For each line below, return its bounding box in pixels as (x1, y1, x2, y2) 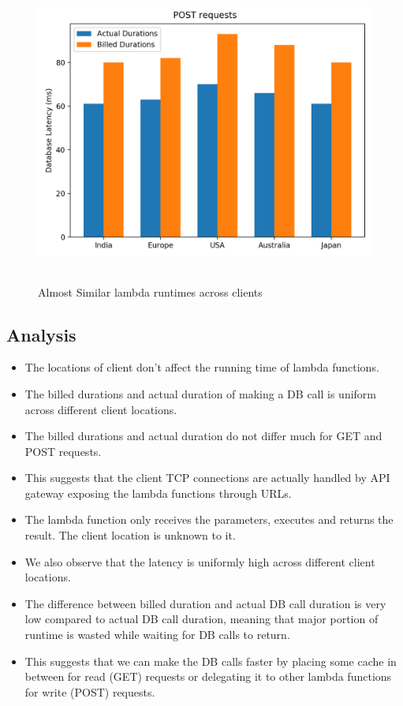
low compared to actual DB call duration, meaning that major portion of (24, 611, 379, 627)
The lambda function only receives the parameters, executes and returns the (24, 511, 394, 528)
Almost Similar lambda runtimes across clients (38, 283, 263, 300)
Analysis (6, 322, 76, 346)
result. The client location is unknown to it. (24, 527, 236, 544)
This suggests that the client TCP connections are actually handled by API (24, 469, 390, 486)
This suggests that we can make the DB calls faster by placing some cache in (24, 652, 397, 669)
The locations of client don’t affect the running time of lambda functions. (24, 359, 379, 375)
